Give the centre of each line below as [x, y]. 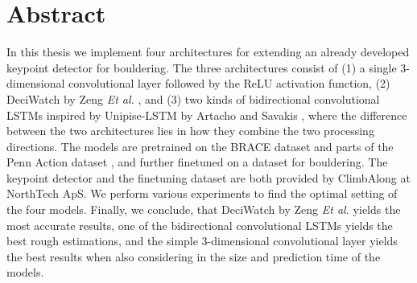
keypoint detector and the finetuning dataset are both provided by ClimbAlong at [208, 177]
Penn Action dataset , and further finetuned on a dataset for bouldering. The [197, 162]
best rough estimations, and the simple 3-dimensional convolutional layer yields [202, 241]
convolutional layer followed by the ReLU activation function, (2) [229, 83]
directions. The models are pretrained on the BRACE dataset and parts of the [200, 146]
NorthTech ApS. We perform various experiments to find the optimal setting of [202, 193]
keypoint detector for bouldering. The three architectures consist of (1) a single [202, 67]
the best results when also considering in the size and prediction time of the [194, 256]
